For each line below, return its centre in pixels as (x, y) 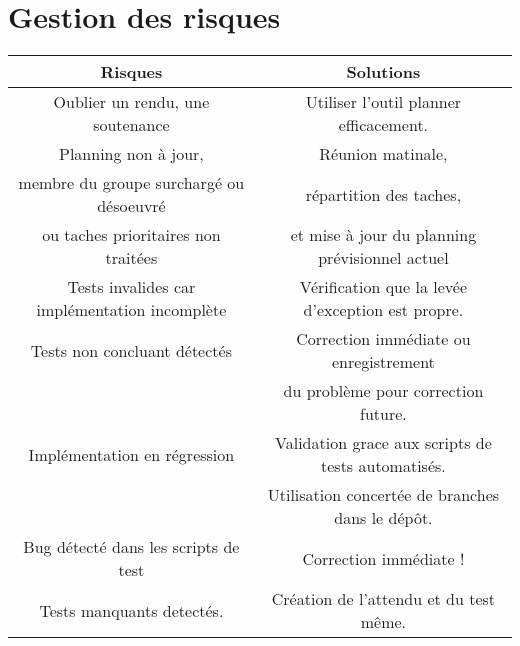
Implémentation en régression (131, 454)
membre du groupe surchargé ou (131, 183)
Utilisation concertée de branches (383, 495)
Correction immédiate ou (383, 339)
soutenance (131, 125)
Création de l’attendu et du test (383, 599)
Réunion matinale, (383, 154)
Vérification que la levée (383, 287)
